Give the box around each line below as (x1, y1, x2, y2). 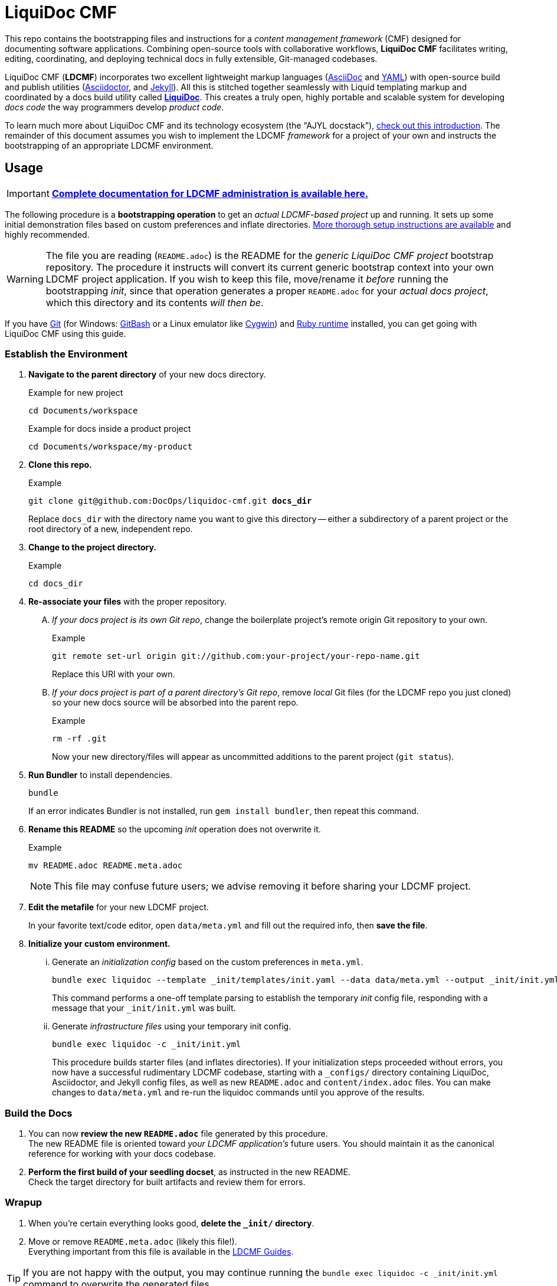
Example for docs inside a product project (28, 424, 191, 434)
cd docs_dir (28, 579, 83, 589)
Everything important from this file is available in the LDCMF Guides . (28, 1246, 294, 1257)
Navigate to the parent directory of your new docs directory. (28, 369, 266, 380)
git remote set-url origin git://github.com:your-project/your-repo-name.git (52, 651, 420, 661)
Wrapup (5, 1196, 42, 1209)
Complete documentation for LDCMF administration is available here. (51, 187, 369, 199)
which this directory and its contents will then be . (45, 296, 264, 309)
